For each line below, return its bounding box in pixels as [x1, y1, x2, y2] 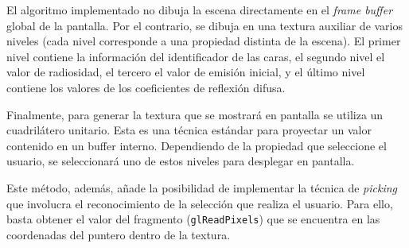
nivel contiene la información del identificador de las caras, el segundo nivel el [6, 48, 385, 64]
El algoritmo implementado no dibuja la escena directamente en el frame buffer [6, 2, 393, 17]
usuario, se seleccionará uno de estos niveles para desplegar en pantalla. [6, 153, 355, 169]
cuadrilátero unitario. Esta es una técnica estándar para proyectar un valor [6, 122, 372, 138]
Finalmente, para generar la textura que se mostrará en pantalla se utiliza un [6, 106, 384, 122]
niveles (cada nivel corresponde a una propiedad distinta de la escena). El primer [6, 33, 401, 49]
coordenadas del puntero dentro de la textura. [6, 226, 231, 242]
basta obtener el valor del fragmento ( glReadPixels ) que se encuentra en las [6, 211, 380, 227]
